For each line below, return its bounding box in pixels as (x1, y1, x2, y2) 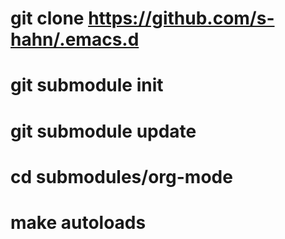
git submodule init (10, 74, 164, 97)
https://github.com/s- (88, 7, 275, 30)
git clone (10, 7, 85, 30)
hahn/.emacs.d (10, 28, 140, 51)
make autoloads (10, 211, 147, 234)
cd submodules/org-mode (10, 165, 233, 188)
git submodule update (10, 120, 197, 142)
